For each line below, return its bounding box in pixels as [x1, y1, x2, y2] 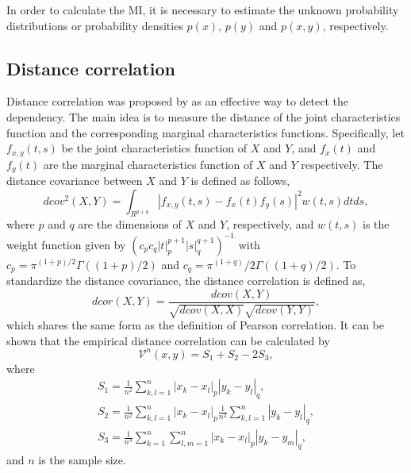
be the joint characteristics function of [61, 140, 248, 156]
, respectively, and [226, 216, 314, 233]
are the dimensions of [78, 216, 182, 233]
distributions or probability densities [6, 17, 183, 33]
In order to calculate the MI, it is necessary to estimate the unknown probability [6, 2, 399, 17]
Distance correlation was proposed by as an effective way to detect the [6, 93, 349, 110]
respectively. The [301, 156, 383, 172]
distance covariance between [6, 172, 143, 189]
